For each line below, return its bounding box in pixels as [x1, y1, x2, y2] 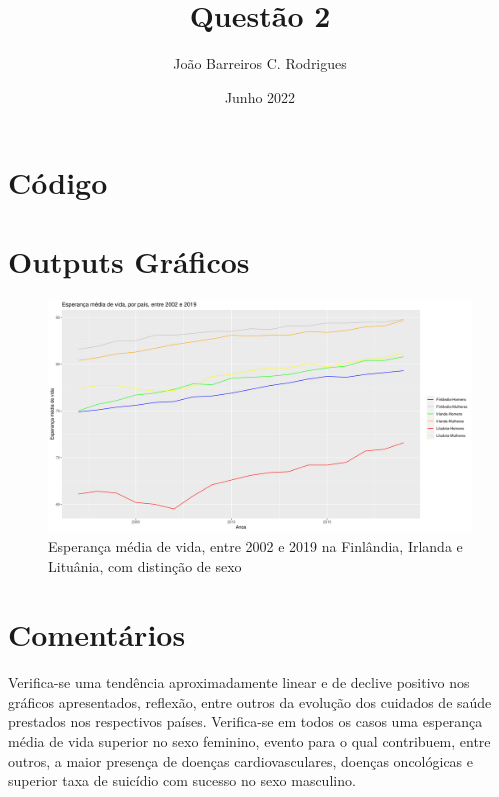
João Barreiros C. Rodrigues [173, 53, 347, 74]
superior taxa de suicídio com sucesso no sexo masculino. [8, 770, 356, 791]
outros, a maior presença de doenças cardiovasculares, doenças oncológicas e [8, 750, 474, 771]
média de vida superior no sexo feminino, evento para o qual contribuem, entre [8, 731, 491, 752]
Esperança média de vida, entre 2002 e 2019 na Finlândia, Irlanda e [48, 535, 463, 556]
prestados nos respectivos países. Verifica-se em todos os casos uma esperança [8, 711, 483, 732]
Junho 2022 [224, 86, 296, 107]
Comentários [8, 614, 186, 655]
